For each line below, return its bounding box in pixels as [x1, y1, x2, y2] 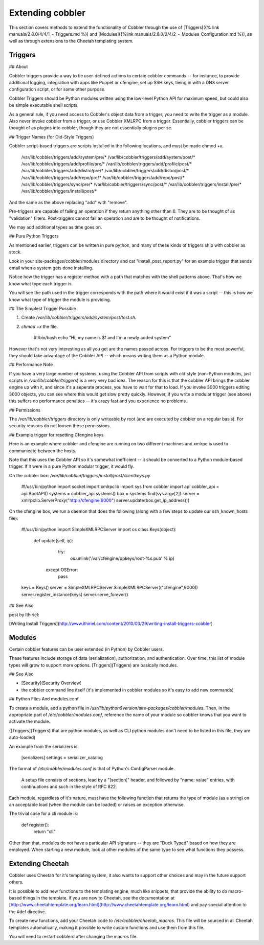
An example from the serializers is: [9, 743, 79, 749]
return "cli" [33, 829, 56, 834]
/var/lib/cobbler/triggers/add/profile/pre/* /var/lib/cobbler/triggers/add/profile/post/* [21, 161, 192, 166]
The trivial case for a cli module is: [9, 810, 78, 817]
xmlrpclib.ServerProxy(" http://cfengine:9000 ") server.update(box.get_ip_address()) [21, 497, 190, 503]
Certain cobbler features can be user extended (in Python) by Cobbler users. [9, 646, 164, 652]
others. [9, 879, 24, 885]
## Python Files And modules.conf [9, 696, 79, 702]
